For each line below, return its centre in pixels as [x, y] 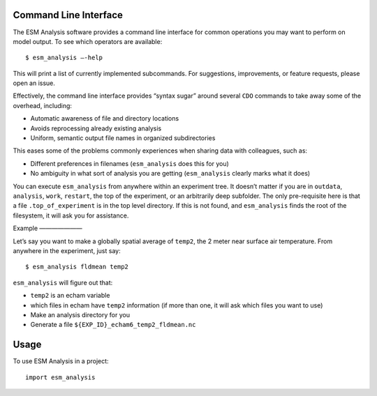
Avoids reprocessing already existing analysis [96, 128]
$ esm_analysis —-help [64, 58]
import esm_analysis [60, 377]
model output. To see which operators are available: [88, 41]
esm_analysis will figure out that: [63, 282]
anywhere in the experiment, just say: [67, 250]
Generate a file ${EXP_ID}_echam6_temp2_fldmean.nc [113, 325]
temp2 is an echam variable [70, 296]
